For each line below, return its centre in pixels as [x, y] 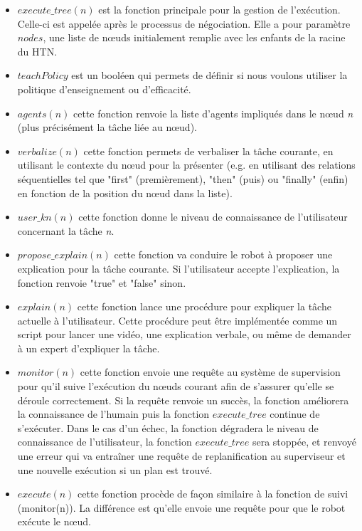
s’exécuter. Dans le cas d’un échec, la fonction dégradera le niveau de [168, 427]
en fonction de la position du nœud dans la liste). [125, 193]
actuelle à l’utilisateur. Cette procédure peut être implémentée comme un [177, 320]
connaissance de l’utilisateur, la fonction [105, 442]
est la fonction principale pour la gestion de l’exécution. [219, 9]
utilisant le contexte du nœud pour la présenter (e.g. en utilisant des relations [186, 165]
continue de [295, 414]
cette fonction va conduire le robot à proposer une [223, 254]
